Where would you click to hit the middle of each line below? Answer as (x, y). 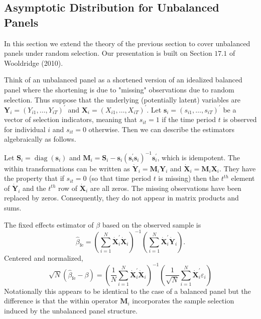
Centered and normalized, (44, 257)
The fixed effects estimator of (49, 224)
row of (68, 188)
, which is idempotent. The (199, 157)
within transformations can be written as (67, 168)
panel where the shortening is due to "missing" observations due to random (119, 89)
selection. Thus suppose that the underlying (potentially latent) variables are (122, 99)
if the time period (189, 119)
